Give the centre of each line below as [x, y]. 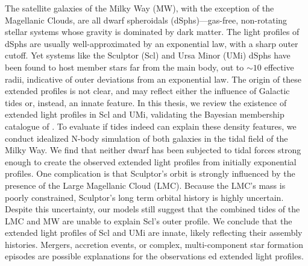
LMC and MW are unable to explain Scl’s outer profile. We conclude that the [149, 220]
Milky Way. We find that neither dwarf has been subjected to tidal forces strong [153, 150]
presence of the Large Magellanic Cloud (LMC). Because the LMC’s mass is [145, 185]
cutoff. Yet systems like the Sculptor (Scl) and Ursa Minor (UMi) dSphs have [148, 55]
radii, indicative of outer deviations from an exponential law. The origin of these [153, 79]
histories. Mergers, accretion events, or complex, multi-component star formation [154, 244]
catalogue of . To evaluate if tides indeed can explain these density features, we [151, 126]
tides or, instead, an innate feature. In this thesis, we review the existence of [146, 102]
